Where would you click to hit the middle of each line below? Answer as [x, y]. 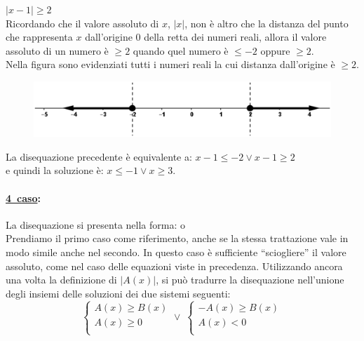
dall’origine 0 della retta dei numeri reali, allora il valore [206, 37]
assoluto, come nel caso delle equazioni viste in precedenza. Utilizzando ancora [174, 266]
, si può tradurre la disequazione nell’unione [250, 280]
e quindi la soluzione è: [55, 170]
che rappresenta [39, 37]
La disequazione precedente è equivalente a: [99, 156]
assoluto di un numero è [57, 50]
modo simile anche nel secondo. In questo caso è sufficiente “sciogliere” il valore [176, 252]
